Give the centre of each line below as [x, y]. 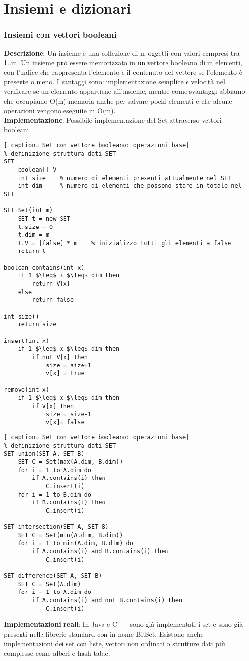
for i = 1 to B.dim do [54, 494]
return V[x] [51, 284]
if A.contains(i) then [69, 478]
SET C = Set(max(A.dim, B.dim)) [70, 462]
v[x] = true [65, 374]
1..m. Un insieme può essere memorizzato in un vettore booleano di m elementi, [123, 62]
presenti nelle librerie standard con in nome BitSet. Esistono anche [104, 633]
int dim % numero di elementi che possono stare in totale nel [130, 186]
